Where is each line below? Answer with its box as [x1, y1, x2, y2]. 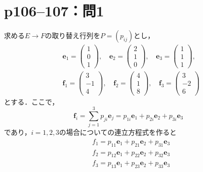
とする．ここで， [4, 96, 59, 107]
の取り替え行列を [45, 30, 101, 41]
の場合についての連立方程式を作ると [59, 127, 177, 137]
